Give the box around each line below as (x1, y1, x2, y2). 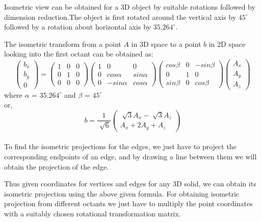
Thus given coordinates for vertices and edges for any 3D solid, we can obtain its (4, 178, 256, 189)
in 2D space (208, 38, 246, 49)
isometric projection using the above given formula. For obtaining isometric (4, 188, 240, 199)
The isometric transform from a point (4, 38, 121, 49)
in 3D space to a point (131, 38, 201, 49)
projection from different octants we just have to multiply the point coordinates (4, 198, 253, 209)
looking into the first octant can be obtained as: (4, 48, 153, 59)
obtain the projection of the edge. (4, 161, 109, 172)
